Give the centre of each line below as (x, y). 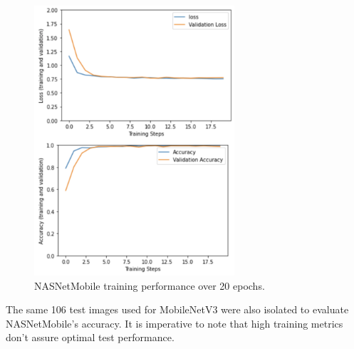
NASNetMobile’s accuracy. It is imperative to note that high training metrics (175, 323)
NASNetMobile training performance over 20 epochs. (150, 285)
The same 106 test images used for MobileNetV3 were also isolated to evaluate (177, 309)
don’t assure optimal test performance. (90, 337)
